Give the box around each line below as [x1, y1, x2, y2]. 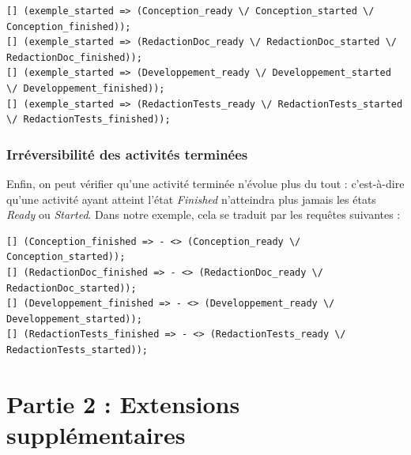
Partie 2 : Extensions [6, 387, 240, 419]
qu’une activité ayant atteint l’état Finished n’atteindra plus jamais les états [6, 190, 376, 207]
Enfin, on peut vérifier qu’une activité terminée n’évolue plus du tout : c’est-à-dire [6, 175, 405, 191]
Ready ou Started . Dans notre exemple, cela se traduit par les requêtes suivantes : [6, 206, 401, 223]
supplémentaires [6, 418, 186, 450]
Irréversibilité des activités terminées [6, 144, 248, 164]
